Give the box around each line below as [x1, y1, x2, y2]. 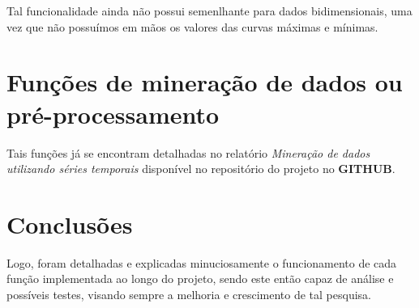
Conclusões [6, 207, 133, 240]
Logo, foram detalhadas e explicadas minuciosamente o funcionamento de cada [6, 254, 397, 271]
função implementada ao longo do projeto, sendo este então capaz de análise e [6, 270, 394, 287]
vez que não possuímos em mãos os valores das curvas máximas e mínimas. [6, 18, 378, 35]
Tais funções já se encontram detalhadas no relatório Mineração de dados [6, 144, 370, 161]
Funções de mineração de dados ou [6, 65, 403, 99]
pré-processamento [6, 97, 220, 130]
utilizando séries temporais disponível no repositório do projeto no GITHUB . [6, 160, 395, 177]
